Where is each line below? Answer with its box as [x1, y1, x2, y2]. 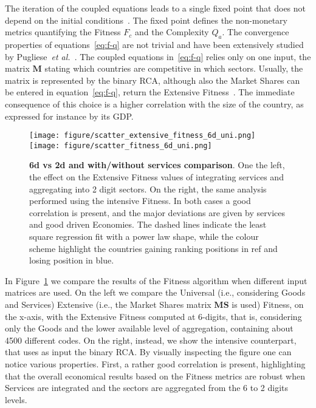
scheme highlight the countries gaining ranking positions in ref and [29, 242, 278, 254]
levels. [5, 393, 27, 406]
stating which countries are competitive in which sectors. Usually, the [44, 62, 303, 75]
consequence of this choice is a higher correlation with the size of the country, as [5, 97, 304, 110]
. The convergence [222, 25, 289, 38]
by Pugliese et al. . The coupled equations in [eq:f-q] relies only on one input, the [5, 50, 311, 63]
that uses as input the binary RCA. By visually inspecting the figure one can [5, 345, 292, 358]
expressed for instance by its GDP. [5, 109, 134, 122]
